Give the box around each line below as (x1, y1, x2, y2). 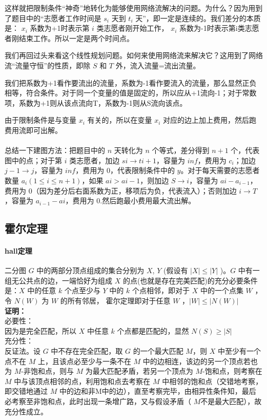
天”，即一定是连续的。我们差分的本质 (135, 12, 261, 23)
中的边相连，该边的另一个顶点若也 (142, 355, 258, 366)
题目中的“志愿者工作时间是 (11, 12, 101, 23)
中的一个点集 (200, 285, 243, 296)
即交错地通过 (5, 386, 48, 396)
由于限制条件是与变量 (5, 114, 76, 125)
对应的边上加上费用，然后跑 (163, 114, 257, 125)
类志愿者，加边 (69, 155, 120, 165)
